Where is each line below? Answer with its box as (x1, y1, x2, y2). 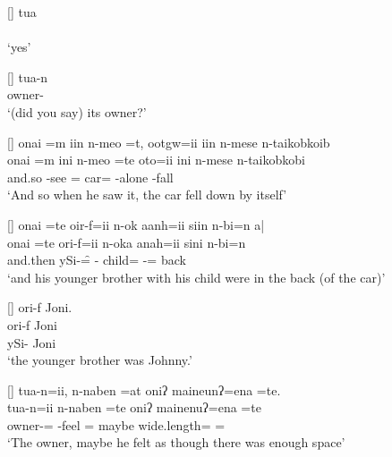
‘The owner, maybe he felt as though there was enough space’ (7, 433, 345, 452)
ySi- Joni (7, 333, 56, 351)
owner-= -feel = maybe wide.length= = (7, 415, 226, 434)
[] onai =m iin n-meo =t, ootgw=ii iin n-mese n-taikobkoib (7, 132, 330, 151)
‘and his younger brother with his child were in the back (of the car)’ (7, 267, 386, 286)
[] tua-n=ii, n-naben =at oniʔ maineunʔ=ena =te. (7, 380, 281, 399)
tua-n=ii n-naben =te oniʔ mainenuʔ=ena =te (7, 398, 261, 417)
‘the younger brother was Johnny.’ (7, 351, 192, 369)
